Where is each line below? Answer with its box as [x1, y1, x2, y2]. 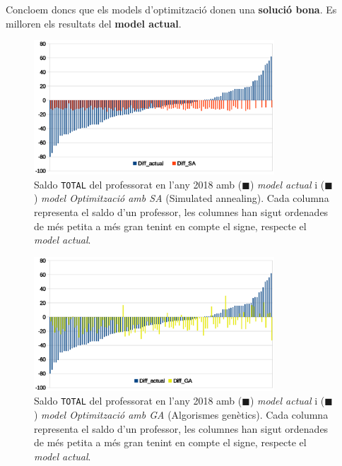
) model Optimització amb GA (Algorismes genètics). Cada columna [34, 407, 329, 422]
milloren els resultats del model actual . [6, 16, 182, 30]
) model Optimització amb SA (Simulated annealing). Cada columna [34, 191, 329, 205]
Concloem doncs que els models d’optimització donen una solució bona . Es [6, 2, 337, 16]
